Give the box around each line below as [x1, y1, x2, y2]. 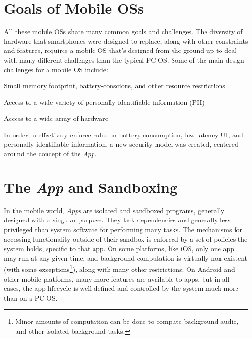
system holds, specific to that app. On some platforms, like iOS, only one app [4, 243, 234, 254]
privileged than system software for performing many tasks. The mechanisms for [4, 224, 242, 234]
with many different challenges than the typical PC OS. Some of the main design [4, 54, 244, 65]
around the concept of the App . [4, 149, 97, 159]
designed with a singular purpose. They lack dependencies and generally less [4, 215, 231, 225]
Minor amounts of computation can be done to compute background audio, [15, 316, 239, 326]
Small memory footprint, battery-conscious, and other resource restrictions [4, 81, 225, 91]
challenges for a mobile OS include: [4, 64, 108, 74]
